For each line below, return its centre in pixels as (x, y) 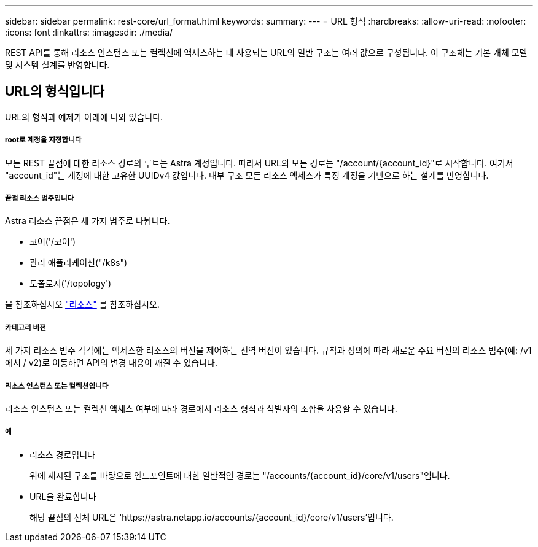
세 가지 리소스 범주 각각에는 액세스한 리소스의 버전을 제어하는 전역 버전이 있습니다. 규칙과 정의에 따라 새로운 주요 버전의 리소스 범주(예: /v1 (268, 351)
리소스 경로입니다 (62, 454)
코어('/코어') (53, 242)
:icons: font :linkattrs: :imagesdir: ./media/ (89, 32)
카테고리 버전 (25, 328)
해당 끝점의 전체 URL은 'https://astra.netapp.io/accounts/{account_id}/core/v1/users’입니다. (212, 517)
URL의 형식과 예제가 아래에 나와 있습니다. (84, 117)
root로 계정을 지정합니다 (43, 140)
